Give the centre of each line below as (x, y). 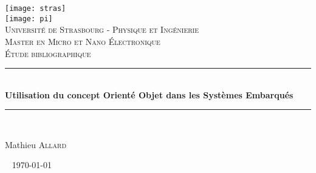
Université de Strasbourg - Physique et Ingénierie (102, 29)
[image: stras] (36, 8)
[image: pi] (29, 19)
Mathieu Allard (36, 144)
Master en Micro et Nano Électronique (83, 41)
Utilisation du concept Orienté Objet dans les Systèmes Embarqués (149, 94)
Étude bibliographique (48, 53)
